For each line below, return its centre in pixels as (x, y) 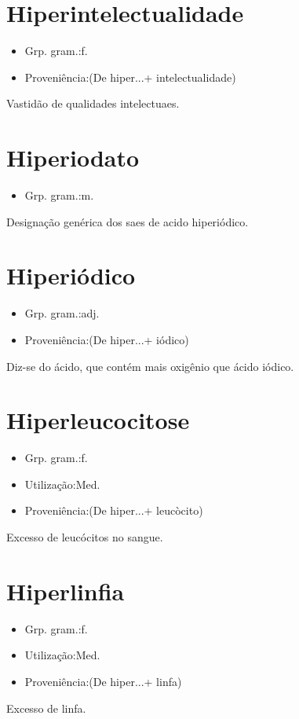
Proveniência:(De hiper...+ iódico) (107, 339)
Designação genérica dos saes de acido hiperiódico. (128, 221)
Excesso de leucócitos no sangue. (85, 537)
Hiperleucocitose (98, 420)
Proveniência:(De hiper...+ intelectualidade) (130, 77)
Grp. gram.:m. (59, 195)
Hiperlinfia (66, 591)
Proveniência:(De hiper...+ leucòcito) (114, 510)
